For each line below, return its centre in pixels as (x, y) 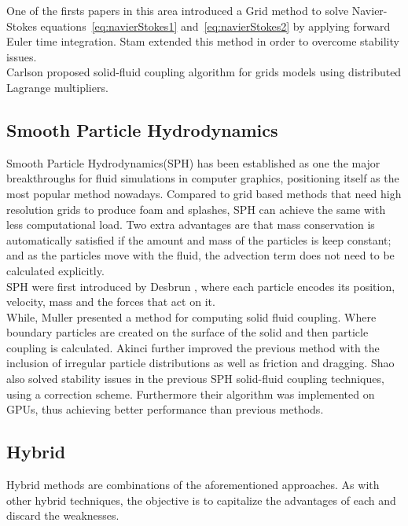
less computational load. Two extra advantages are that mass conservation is (191, 224)
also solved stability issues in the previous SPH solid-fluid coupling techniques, (195, 379)
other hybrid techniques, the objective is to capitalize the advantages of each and (201, 500)
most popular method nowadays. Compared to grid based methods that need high (204, 193)
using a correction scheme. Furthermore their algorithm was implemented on (191, 394)
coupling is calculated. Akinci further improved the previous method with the (193, 347)
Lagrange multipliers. (57, 87)
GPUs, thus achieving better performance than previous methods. (165, 409)
